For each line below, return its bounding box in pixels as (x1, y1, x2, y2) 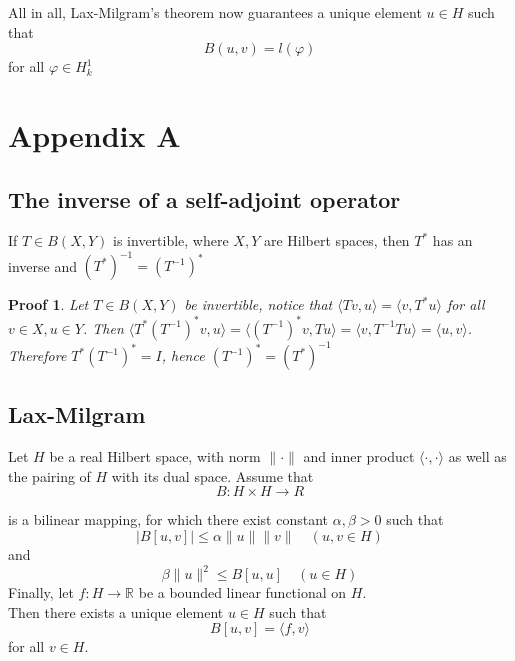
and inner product (303, 446, 415, 467)
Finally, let (8, 582, 74, 603)
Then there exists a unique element (8, 601, 224, 622)
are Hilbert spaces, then (263, 230, 410, 251)
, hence (161, 345, 205, 366)
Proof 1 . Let (8, 294, 89, 315)
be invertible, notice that (184, 294, 333, 315)
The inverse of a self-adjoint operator (8, 183, 401, 214)
